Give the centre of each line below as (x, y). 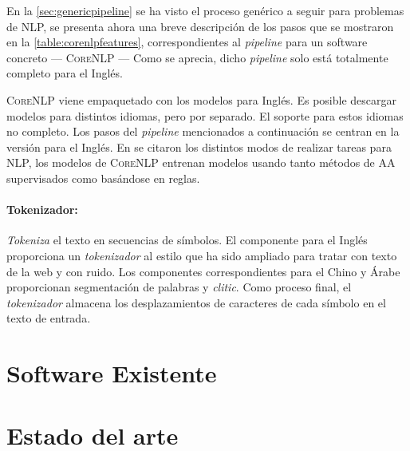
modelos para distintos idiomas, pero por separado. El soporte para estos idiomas (205, 115)
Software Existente (112, 373)
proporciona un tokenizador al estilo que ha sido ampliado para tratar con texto (202, 255)
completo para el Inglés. (65, 73)
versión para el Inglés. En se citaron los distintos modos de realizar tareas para (199, 146)
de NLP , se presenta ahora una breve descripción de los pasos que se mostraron (200, 26)
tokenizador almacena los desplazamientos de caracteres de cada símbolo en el (196, 302)
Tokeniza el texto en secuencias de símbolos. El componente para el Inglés (187, 240)
